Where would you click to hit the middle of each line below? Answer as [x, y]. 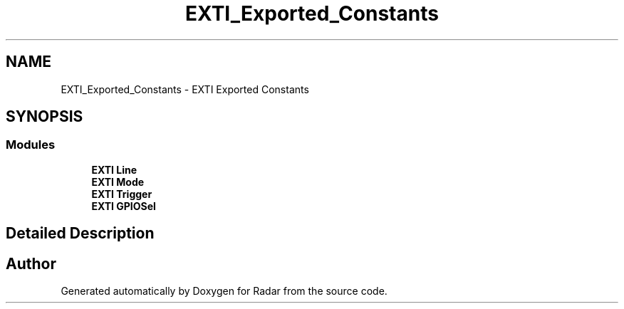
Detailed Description [80, 234]
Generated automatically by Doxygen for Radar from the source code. [224, 291]
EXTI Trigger [122, 194]
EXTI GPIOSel [124, 206]
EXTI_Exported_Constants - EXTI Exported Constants [185, 89]
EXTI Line [114, 169]
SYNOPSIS [45, 117]
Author [31, 263]
